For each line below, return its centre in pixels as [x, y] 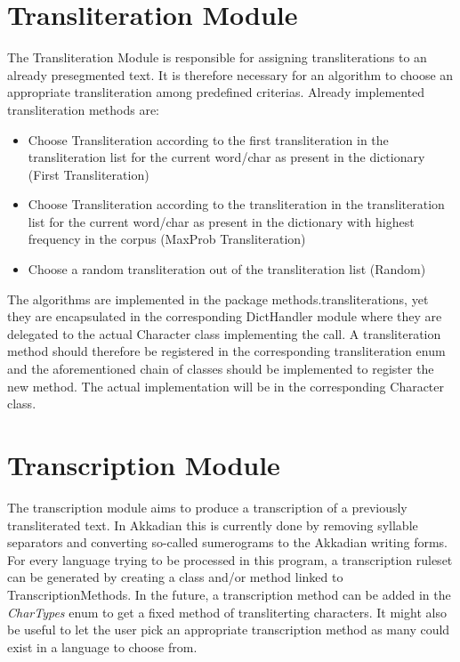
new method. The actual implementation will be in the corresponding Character [226, 386]
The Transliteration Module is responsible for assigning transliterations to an [217, 57]
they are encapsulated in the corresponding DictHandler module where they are [225, 316]
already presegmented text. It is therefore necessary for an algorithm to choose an [230, 74]
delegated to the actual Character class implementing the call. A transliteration [224, 333]
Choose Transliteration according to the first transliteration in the [208, 139]
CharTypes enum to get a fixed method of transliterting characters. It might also [227, 612]
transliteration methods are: [84, 109]
